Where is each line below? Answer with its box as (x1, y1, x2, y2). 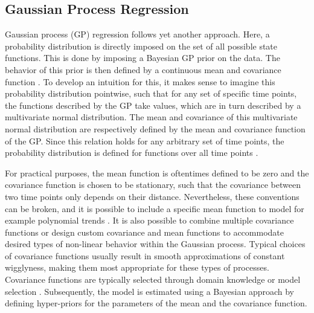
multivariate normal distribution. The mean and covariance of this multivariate (5, 111, 298, 123)
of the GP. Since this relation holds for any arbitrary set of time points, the (5, 134, 284, 147)
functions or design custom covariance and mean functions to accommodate (5, 225, 284, 238)
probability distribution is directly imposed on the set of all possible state (5, 39, 278, 52)
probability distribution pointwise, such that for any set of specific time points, (5, 87, 297, 100)
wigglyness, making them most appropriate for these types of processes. (5, 261, 269, 274)
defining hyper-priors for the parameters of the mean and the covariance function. (5, 297, 307, 309)
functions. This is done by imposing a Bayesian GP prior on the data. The (5, 51, 280, 64)
